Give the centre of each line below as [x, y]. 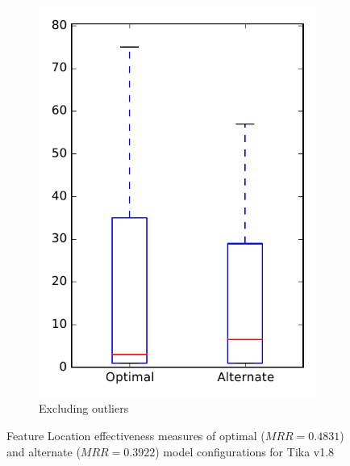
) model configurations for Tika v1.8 [245, 451]
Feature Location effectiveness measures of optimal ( [136, 435]
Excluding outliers [84, 408]
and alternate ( [44, 451]
